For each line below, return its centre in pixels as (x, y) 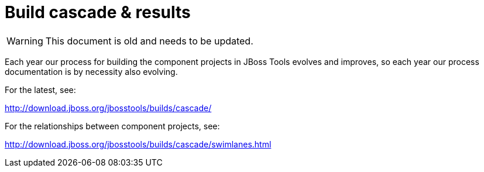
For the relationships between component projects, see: (112, 126)
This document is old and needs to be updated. (149, 41)
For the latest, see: (40, 90)
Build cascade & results (98, 12)
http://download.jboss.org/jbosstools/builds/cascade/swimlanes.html (138, 144)
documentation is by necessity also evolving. (91, 71)
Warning (25, 41)
